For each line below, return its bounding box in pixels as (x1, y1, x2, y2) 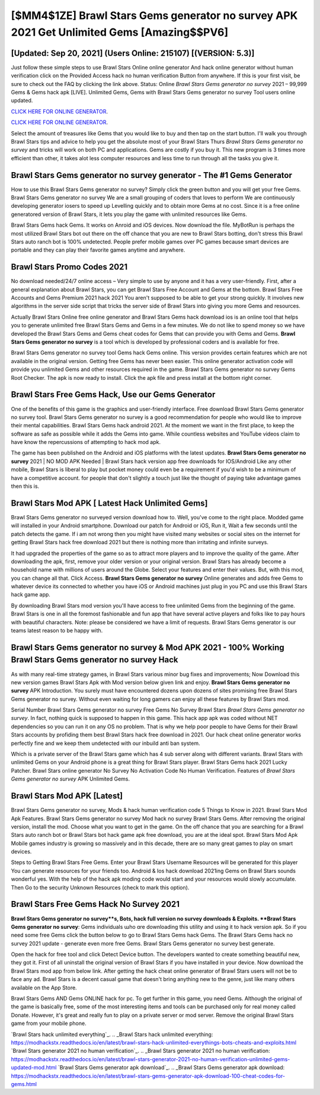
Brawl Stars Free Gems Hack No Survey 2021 (11, 899, 180, 909)
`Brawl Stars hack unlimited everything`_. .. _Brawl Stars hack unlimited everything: (11, 1030, 213, 1038)
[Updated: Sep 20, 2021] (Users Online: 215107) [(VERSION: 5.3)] (11, 48, 255, 58)
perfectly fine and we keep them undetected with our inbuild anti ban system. (11, 739, 201, 747)
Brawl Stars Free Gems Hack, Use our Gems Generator (11, 389, 216, 400)
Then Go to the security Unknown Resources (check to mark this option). (11, 884, 190, 891)
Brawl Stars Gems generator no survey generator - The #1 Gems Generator (11, 170, 293, 180)
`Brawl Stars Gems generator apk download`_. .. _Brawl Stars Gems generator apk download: (57, 1064, 285, 1071)
